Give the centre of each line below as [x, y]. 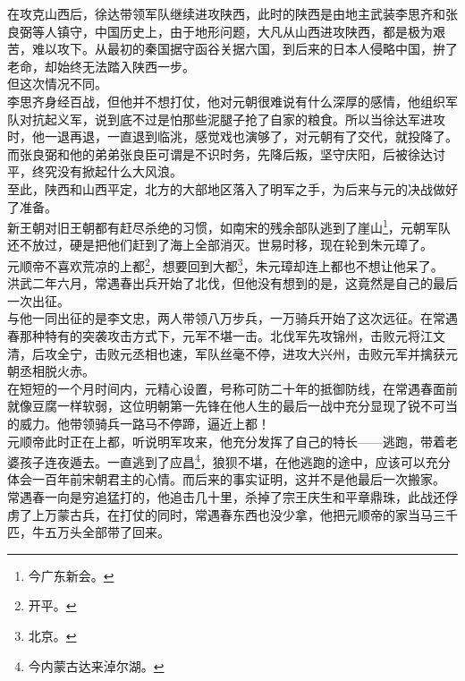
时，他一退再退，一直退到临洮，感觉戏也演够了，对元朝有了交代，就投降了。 [232, 136]
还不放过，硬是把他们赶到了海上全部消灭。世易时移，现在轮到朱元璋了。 [220, 245]
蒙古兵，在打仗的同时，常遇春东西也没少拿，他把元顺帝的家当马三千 [257, 514]
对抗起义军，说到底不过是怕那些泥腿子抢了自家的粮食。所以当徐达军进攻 [232, 119]
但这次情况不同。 [57, 84]
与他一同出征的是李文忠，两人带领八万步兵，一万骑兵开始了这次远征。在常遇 [232, 318]
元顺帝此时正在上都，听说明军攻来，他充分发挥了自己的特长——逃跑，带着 [226, 441]
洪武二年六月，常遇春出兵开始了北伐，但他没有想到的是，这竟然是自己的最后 [232, 283]
